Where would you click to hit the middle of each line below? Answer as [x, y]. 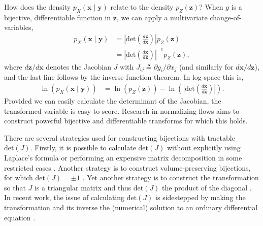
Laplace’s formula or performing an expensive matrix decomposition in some [123, 157]
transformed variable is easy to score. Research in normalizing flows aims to [122, 110]
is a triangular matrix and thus [83, 187]
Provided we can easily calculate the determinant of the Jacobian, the [113, 100]
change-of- [226, 17]
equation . [20, 217]
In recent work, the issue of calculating [64, 197]
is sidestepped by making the [201, 197]
